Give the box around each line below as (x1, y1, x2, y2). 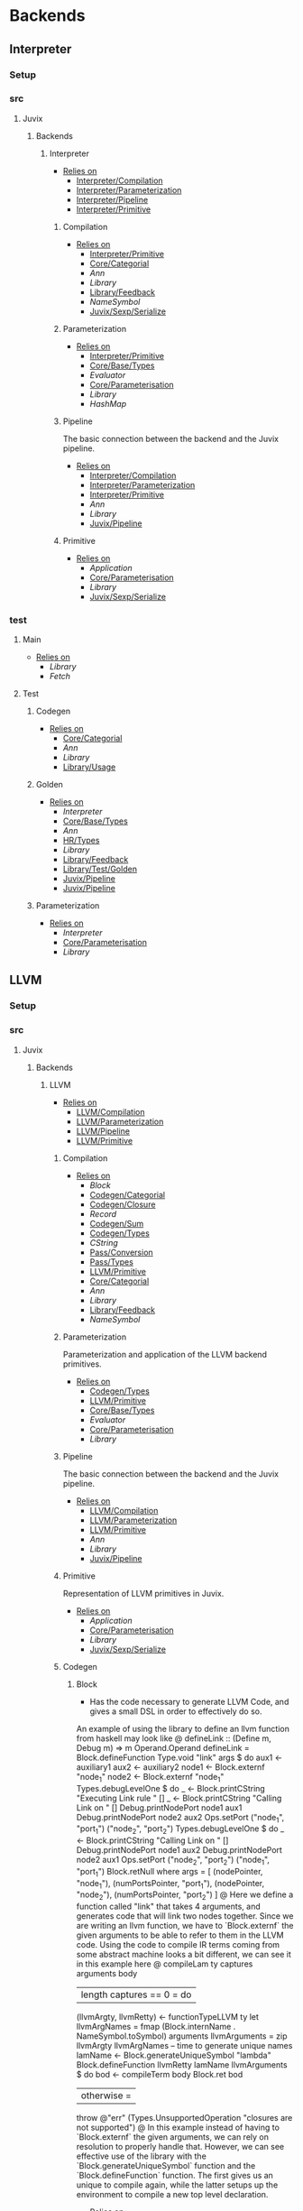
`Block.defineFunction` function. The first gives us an (76, 2170, 273, 2181)
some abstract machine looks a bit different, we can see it (76, 1949, 291, 1960)
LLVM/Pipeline (76, 1125, 131, 1137)
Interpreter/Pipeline (76, 194, 149, 205)
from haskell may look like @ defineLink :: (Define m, (76, 1733, 272, 1744)
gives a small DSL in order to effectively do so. (89, 1706, 263, 1717)
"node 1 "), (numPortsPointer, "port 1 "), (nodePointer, (76, 1877, 265, 1891)
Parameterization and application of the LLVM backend (62, 1349, 268, 1359)
